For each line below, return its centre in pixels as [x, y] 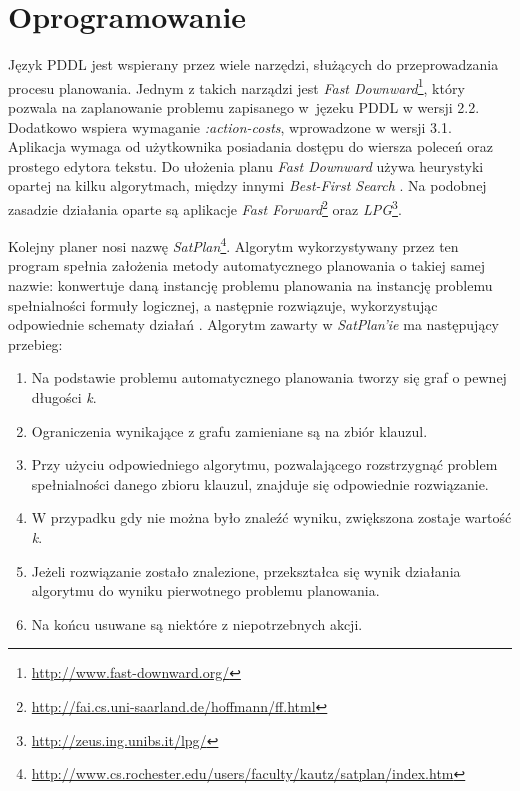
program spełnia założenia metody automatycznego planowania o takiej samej [247, 265]
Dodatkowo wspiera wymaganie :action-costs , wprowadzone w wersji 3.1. [230, 126]
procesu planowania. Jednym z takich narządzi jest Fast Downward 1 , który [236, 86]
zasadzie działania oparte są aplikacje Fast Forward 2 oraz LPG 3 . [205, 207]
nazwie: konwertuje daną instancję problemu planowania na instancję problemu [250, 285]
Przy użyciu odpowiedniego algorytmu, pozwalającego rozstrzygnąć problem [264, 464]
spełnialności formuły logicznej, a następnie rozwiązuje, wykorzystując [223, 304]
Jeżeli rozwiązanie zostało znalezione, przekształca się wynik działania [246, 570]
